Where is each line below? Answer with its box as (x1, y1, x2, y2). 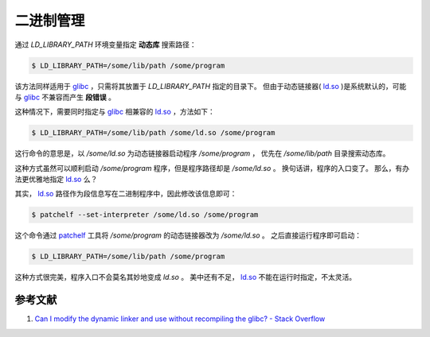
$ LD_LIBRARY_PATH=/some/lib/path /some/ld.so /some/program (31, 128, 276, 138)
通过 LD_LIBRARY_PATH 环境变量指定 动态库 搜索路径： (14, 40, 197, 49)
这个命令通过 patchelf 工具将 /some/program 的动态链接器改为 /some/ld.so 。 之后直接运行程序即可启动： (14, 230, 362, 240)
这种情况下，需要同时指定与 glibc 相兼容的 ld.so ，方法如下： (14, 107, 215, 117)
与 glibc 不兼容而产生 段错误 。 (14, 92, 115, 102)
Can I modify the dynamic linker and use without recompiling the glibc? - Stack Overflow (34, 314, 326, 323)
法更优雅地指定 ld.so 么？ (14, 175, 98, 184)
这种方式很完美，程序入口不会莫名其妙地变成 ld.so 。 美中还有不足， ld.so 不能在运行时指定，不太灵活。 (14, 273, 357, 282)
